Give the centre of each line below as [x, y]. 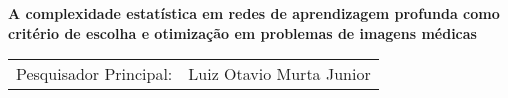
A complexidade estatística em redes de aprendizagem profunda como [254, 13]
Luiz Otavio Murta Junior [279, 74]
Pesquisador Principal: [94, 74]
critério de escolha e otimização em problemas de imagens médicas [242, 32]
